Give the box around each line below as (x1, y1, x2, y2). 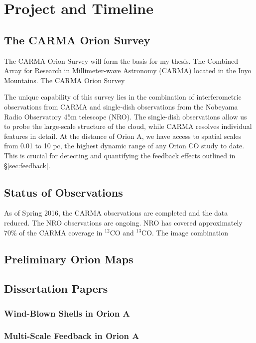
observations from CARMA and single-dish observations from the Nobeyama (4, 101, 238, 112)
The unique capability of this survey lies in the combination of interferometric (4, 92, 242, 102)
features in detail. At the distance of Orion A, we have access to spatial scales (4, 130, 242, 141)
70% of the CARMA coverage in (4, 227, 103, 237)
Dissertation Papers (4, 281, 108, 296)
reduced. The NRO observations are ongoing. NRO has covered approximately (4, 217, 243, 228)
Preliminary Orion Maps (4, 251, 133, 267)
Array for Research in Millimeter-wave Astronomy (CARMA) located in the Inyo (4, 65, 252, 76)
